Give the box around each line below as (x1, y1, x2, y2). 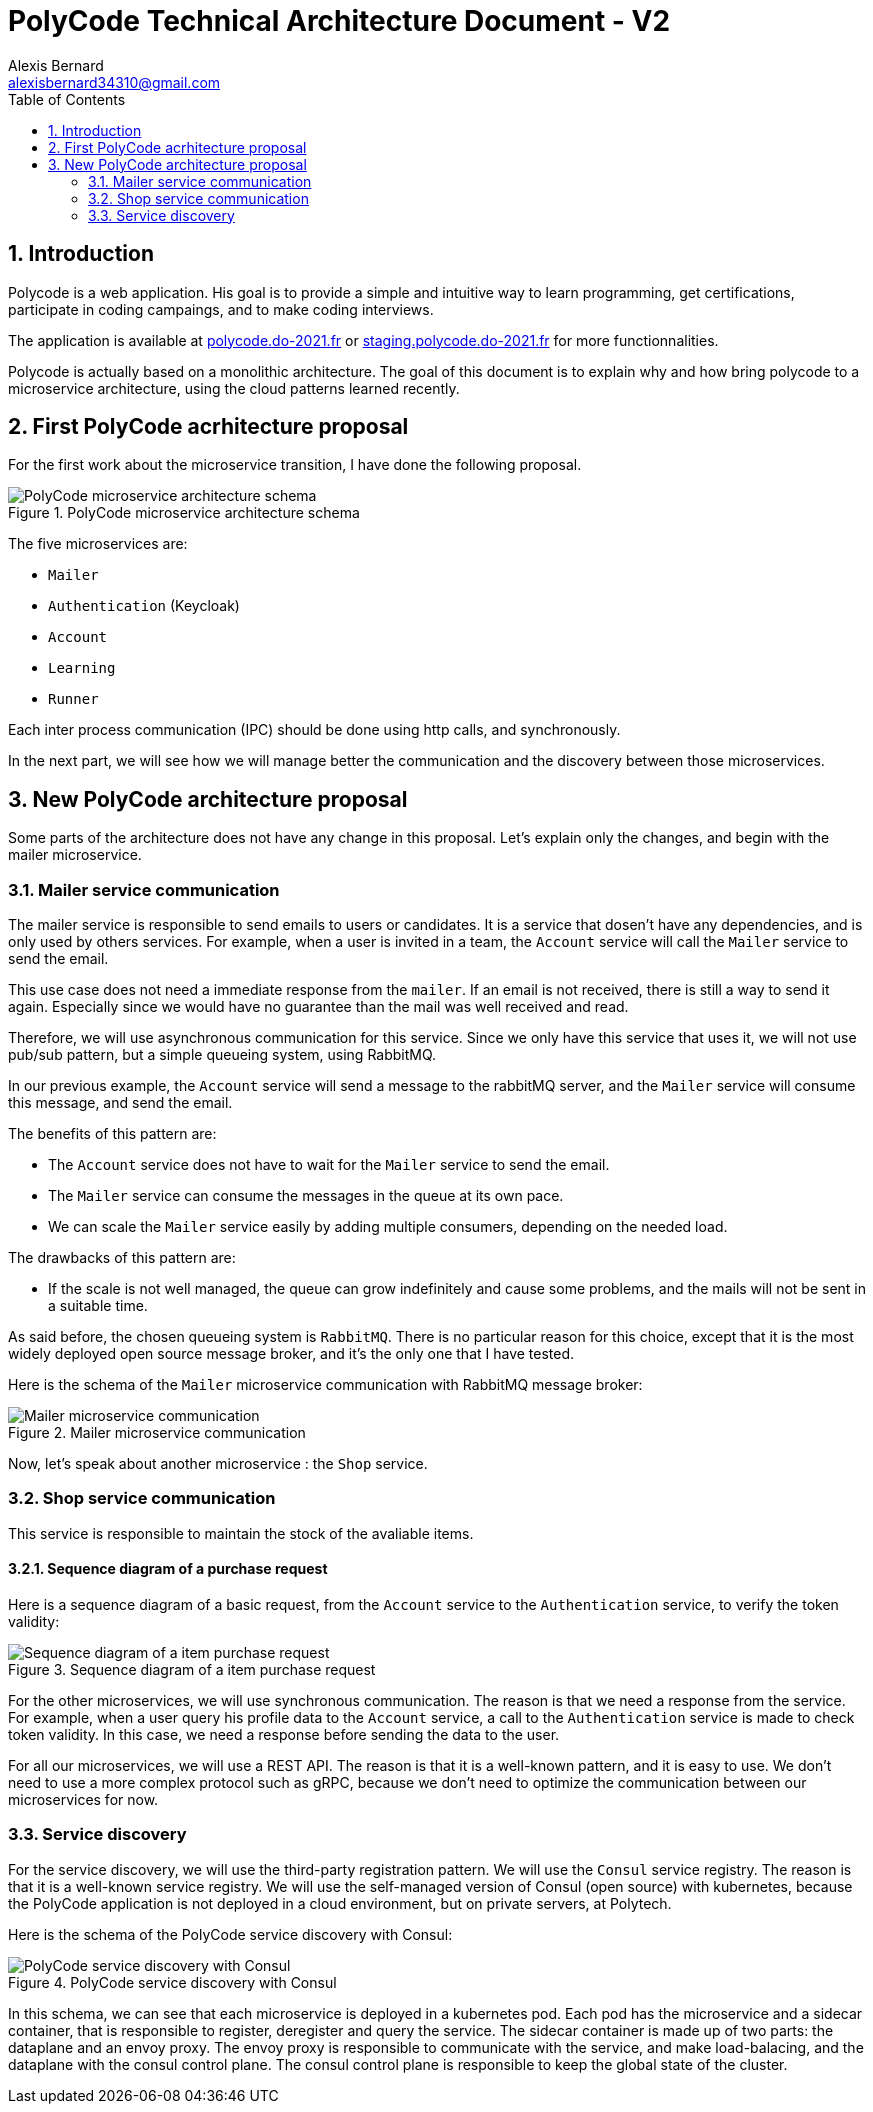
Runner (48, 691, 99, 708)
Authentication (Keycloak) (48, 597, 240, 615)
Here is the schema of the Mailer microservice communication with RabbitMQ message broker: (8, 1376, 643, 1394)
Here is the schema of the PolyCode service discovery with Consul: (8, 1925, 453, 1943)
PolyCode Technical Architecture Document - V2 (8, 4, 671, 38)
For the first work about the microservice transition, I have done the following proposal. (8, 456, 582, 474)
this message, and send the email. (8, 1094, 233, 1112)
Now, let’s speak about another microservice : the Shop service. (8, 1455, 428, 1473)
